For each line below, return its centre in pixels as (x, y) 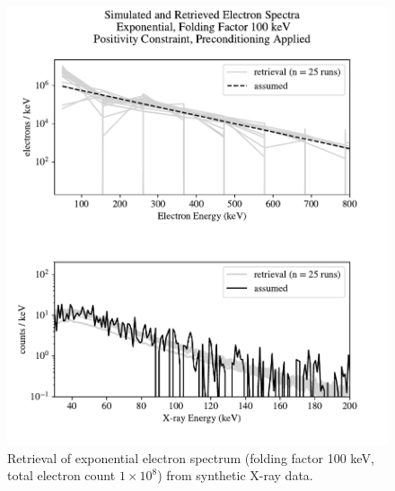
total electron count (61, 475)
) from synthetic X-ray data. (235, 475)
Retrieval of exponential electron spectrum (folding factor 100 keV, (191, 457)
